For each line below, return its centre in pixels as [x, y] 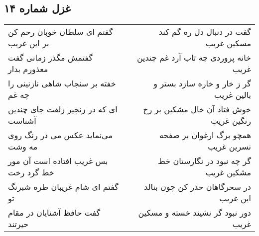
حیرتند [18, 224]
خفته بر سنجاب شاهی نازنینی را [62, 83]
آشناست [22, 121]
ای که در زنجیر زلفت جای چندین [63, 109]
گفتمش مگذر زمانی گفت [51, 58]
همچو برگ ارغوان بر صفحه [205, 135]
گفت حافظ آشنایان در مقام [54, 213]
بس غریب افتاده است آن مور [58, 161]
